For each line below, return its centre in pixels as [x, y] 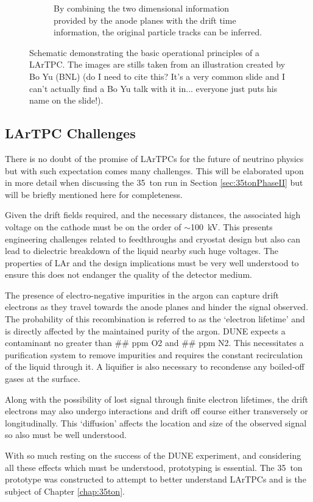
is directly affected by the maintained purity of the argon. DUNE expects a [145, 331]
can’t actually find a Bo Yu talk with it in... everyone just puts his [153, 88]
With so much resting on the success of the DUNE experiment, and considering [153, 455]
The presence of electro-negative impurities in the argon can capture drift [142, 295]
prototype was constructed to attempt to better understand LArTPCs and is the [156, 479]
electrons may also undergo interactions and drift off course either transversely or [156, 411]
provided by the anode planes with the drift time [145, 20]
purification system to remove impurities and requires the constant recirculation [154, 354]
